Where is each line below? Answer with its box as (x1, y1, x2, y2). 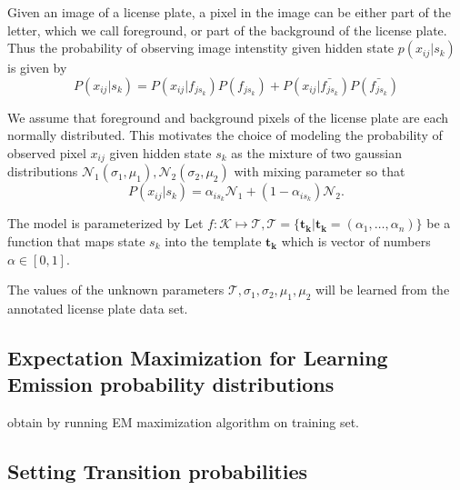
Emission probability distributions (7, 370, 335, 398)
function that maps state (7, 232, 145, 251)
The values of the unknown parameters (7, 280, 225, 299)
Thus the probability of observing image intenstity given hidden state (7, 38, 395, 57)
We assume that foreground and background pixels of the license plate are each (7, 107, 449, 126)
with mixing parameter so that (234, 162, 405, 181)
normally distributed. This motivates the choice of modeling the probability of (7, 125, 443, 145)
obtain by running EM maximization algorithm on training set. (7, 413, 360, 432)
